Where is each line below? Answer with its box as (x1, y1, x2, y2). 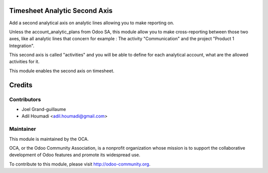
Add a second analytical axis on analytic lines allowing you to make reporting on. (9, 20, 175, 26)
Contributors (9, 96, 41, 103)
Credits (9, 81, 33, 89)
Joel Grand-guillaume (21, 107, 67, 113)
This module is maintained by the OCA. (9, 136, 89, 142)
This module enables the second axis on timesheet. (9, 67, 115, 74)
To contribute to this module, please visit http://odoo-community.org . (9, 161, 151, 167)
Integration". (9, 43, 35, 49)
